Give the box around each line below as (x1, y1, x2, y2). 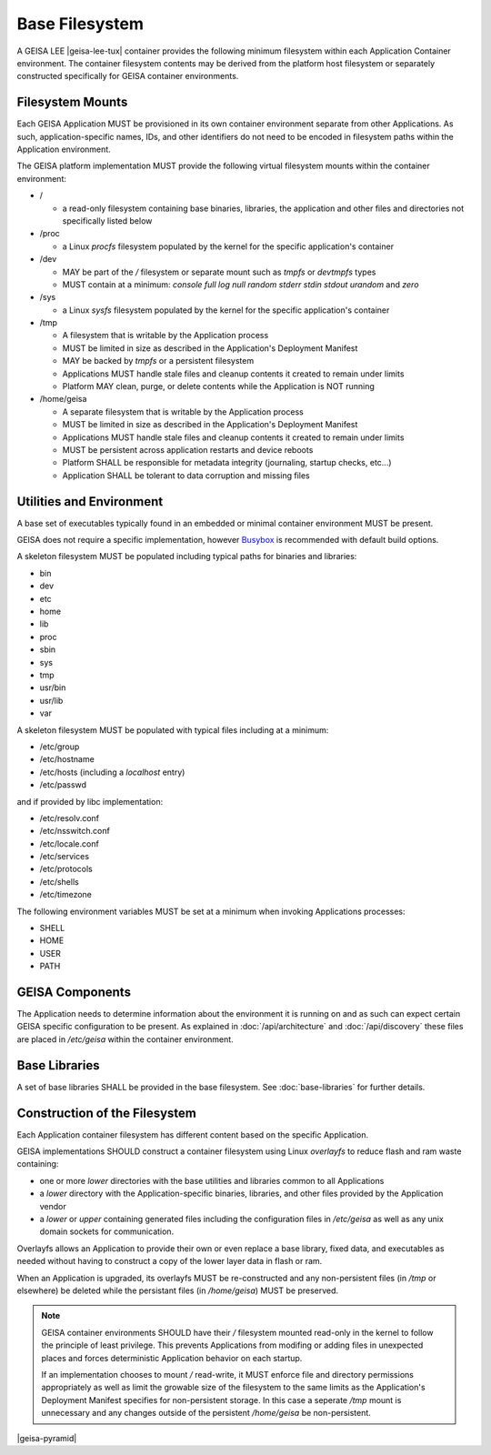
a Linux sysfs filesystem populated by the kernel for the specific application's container (62, 305, 390, 316)
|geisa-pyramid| (16, 1432, 77, 1443)
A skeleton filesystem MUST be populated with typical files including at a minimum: (16, 724, 329, 736)
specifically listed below (62, 215, 153, 226)
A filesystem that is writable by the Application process (62, 330, 269, 341)
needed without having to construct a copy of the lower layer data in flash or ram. (16, 1256, 323, 1267)
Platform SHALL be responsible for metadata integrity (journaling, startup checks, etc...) (62, 457, 392, 468)
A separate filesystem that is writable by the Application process (62, 406, 304, 417)
